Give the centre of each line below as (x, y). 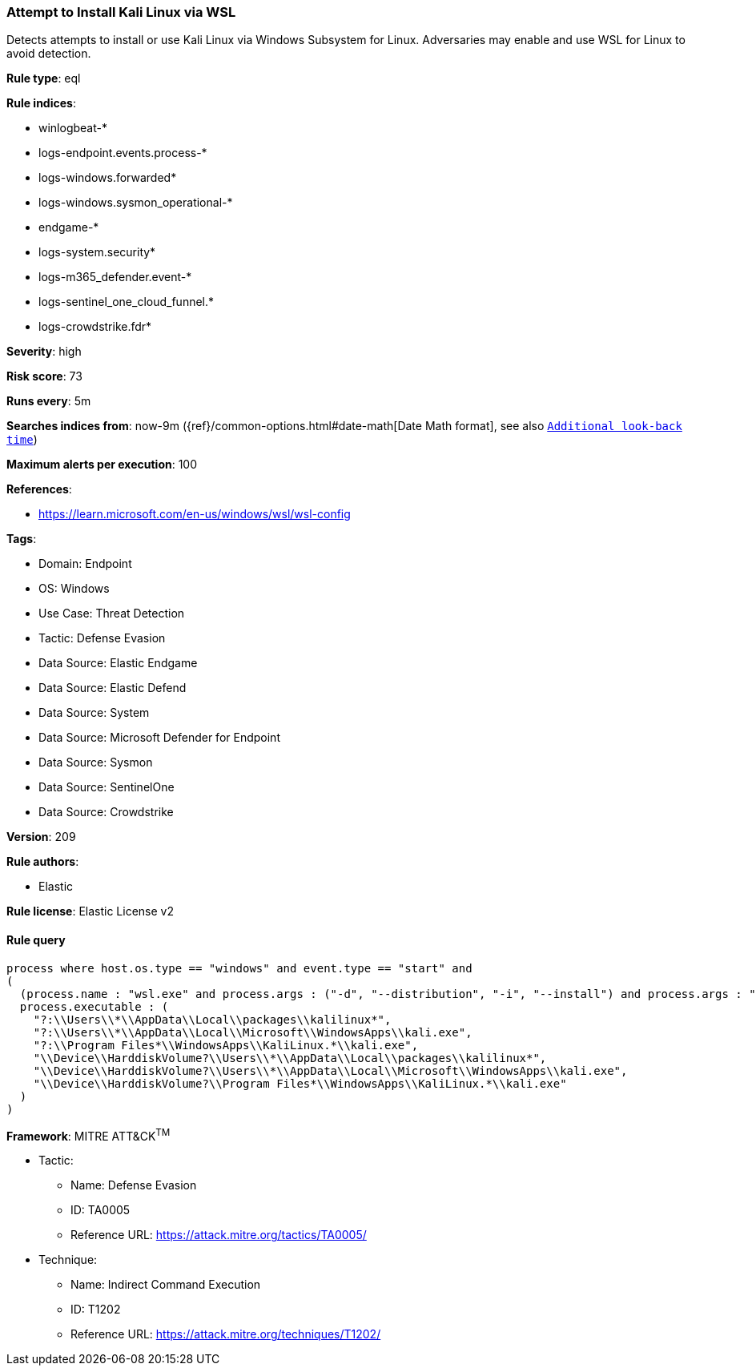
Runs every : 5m (49, 401)
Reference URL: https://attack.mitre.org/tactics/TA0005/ (219, 1235)
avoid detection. (49, 54)
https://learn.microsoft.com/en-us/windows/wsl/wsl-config (195, 514)
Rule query (36, 939)
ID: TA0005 (101, 1210)
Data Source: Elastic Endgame (118, 663)
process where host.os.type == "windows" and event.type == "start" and (239, 968)
